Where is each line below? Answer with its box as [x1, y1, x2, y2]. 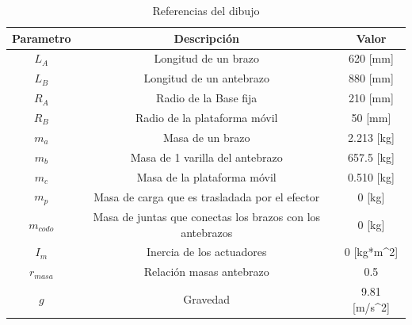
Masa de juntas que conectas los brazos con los [93, 208, 321, 225]
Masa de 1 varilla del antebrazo [130, 148, 283, 165]
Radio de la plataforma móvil [135, 109, 278, 125]
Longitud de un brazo [154, 50, 259, 67]
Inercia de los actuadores [146, 243, 267, 260]
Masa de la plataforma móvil [136, 168, 277, 185]
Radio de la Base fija [156, 90, 257, 106]
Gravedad [183, 290, 231, 307]
